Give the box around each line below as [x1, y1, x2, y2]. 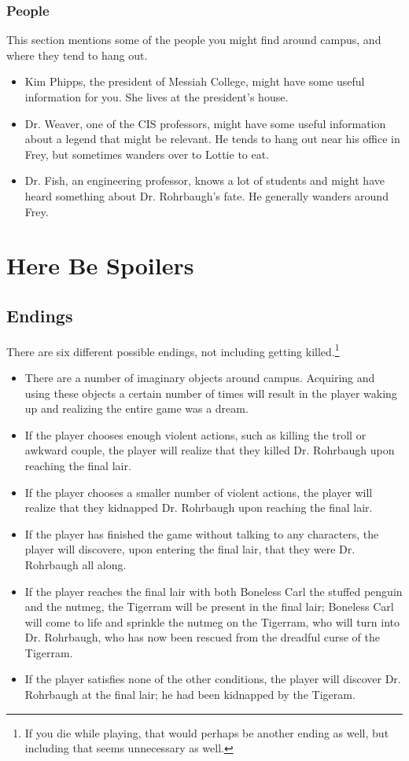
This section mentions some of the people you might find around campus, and [6, 31, 381, 48]
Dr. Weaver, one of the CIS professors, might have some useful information [24, 115, 386, 131]
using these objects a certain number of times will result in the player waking [24, 384, 397, 401]
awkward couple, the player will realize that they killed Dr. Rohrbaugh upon [24, 442, 395, 458]
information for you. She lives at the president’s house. [24, 89, 289, 105]
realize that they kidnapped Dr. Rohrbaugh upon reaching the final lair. [24, 499, 373, 516]
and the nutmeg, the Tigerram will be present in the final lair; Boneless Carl [24, 598, 394, 615]
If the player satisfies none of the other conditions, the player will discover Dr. [24, 671, 401, 687]
